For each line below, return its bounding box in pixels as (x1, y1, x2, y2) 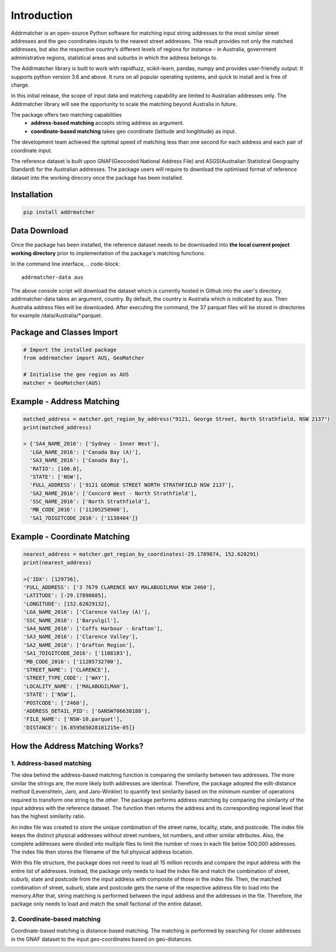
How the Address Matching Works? (11, 741, 144, 751)
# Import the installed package (23, 346, 117, 353)
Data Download (11, 226, 69, 236)
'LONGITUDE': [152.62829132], (23, 600, 111, 607)
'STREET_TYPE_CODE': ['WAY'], (23, 675, 111, 682)
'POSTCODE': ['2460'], (23, 699, 89, 706)
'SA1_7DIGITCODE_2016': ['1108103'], (23, 650, 132, 657)
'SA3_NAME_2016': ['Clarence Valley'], (23, 633, 138, 640)
